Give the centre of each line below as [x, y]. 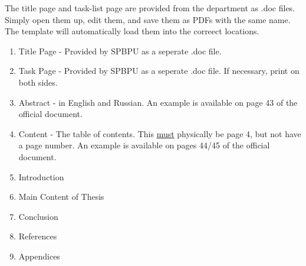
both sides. [38, 82]
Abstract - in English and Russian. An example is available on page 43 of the [158, 102]
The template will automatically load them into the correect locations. [132, 31]
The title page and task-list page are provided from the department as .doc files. [150, 8]
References [38, 236]
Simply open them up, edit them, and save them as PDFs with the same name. [148, 19]
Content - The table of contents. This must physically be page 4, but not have [160, 133]
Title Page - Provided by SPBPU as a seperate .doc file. [120, 51]
